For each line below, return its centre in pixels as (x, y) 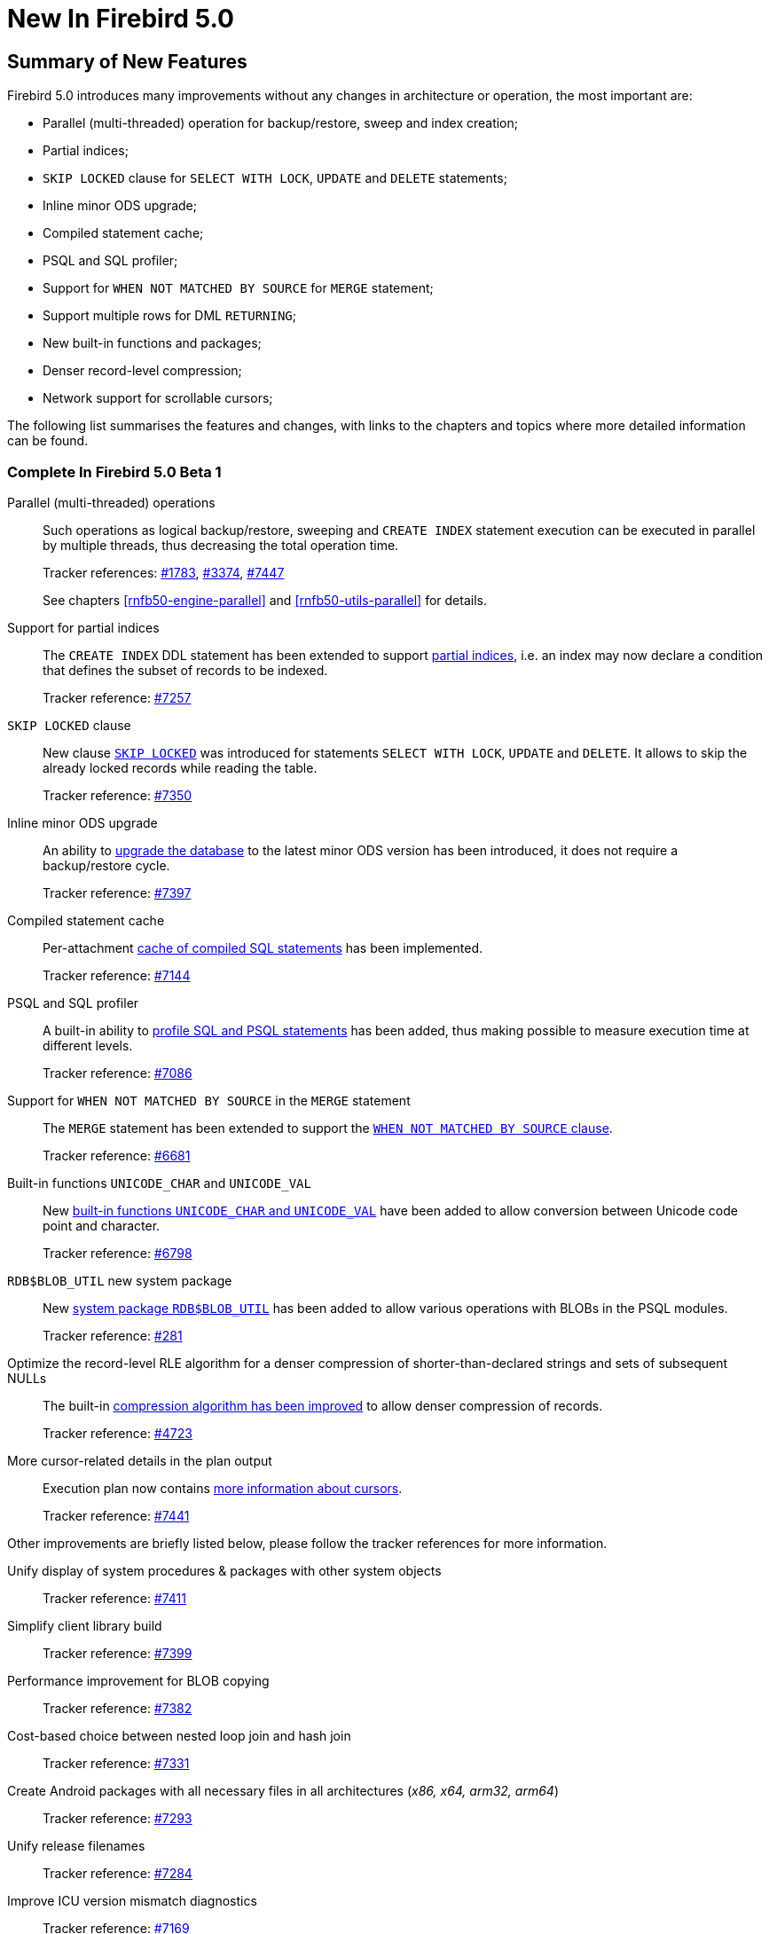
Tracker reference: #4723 (118, 1433)
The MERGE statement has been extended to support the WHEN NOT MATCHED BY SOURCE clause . (328, 1128)
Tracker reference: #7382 (118, 1708)
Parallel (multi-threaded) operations (111, 502)
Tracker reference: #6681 (117, 1155)
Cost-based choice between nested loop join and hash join (179, 1735)
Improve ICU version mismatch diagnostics (132, 1900)
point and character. (102, 1225)
